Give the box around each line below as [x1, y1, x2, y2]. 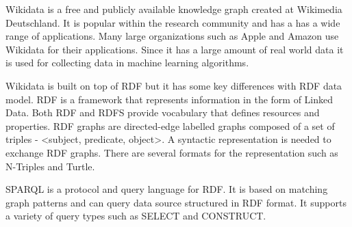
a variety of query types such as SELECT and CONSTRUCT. [5, 209, 266, 223]
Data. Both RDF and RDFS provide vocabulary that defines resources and [5, 105, 320, 120]
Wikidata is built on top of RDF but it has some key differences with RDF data [5, 78, 342, 92]
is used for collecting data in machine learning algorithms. [5, 55, 249, 70]
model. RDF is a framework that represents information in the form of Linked [5, 92, 334, 106]
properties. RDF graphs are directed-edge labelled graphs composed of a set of [5, 118, 335, 133]
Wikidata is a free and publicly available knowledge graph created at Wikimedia [5, 2, 342, 16]
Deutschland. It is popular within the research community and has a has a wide [5, 15, 340, 29]
